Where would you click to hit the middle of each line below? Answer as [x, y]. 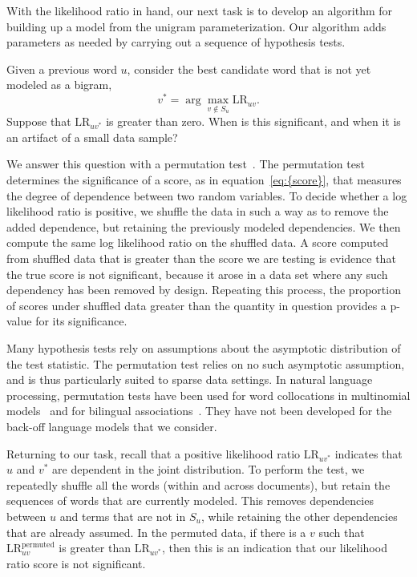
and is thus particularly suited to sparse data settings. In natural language [190, 379]
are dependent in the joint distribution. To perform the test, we [208, 469]
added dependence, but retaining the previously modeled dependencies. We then [204, 226]
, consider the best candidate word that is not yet [249, 69]
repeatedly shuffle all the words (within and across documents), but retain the [198, 484]
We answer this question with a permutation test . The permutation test [186, 164]
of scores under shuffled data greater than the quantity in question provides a [196, 305]
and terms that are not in [123, 516]
